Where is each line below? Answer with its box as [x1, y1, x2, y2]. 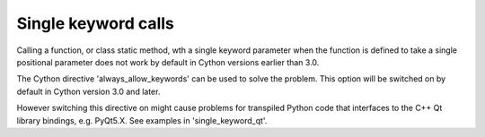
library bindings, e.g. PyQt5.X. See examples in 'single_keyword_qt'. [16, 115, 268, 125]
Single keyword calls [16, 13, 175, 33]
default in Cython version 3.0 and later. [16, 86, 161, 97]
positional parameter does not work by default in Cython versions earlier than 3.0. [16, 56, 320, 67]
